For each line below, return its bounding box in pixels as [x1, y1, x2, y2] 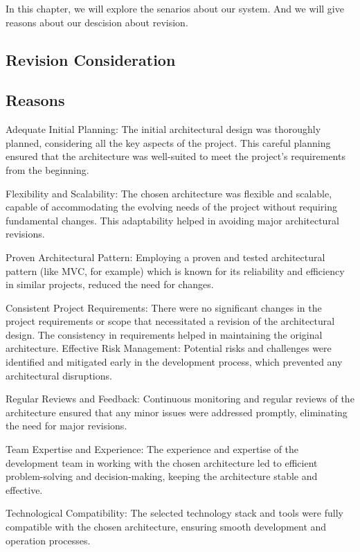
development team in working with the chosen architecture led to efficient [6, 455, 318, 470]
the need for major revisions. [6, 418, 127, 433]
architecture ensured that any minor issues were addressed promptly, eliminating [6, 404, 348, 419]
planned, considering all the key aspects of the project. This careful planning [6, 135, 331, 150]
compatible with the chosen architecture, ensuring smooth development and [6, 519, 327, 534]
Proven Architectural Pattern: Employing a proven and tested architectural [6, 249, 325, 264]
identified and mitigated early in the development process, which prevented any [6, 355, 343, 369]
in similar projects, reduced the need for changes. [6, 277, 214, 292]
